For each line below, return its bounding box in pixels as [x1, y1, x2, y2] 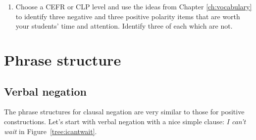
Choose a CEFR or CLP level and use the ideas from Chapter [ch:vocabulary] [15, 1, 252, 11]
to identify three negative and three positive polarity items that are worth [15, 11, 240, 21]
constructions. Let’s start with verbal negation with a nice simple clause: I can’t [4, 116, 246, 126]
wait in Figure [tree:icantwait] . [4, 126, 97, 136]
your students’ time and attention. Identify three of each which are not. [15, 21, 233, 31]
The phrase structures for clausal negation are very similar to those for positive [4, 106, 245, 117]
